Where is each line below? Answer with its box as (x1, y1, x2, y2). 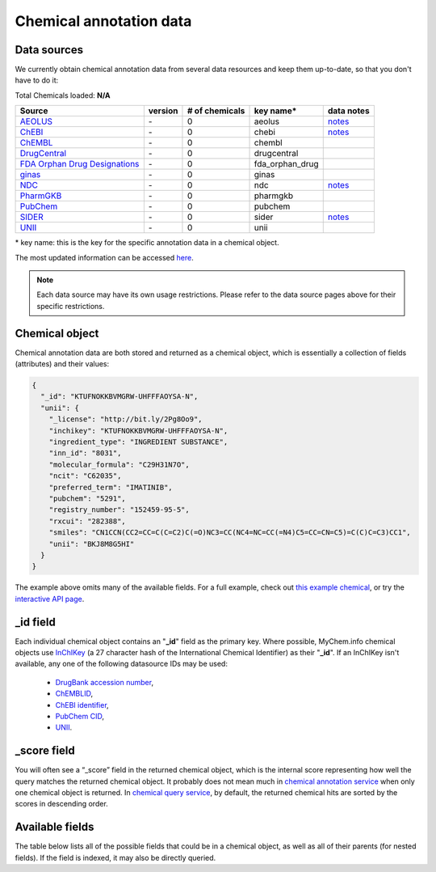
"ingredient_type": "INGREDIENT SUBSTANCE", (48, 438, 228, 447)
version (148, 105, 178, 116)
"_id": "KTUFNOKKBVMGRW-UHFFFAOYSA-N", (40, 392, 199, 401)
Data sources (15, 43, 84, 57)
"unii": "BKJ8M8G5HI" (48, 539, 135, 548)
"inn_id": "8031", (48, 449, 122, 458)
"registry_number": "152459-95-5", (48, 506, 190, 514)
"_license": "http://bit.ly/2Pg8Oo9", (48, 415, 203, 424)
